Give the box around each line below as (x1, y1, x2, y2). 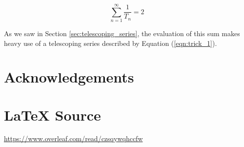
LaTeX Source (4, 105, 101, 125)
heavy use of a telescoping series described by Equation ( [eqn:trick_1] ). (4, 38, 217, 48)
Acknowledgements (4, 66, 134, 86)
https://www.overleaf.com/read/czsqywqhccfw (4, 133, 143, 143)
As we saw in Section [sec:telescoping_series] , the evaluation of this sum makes (4, 28, 240, 39)
